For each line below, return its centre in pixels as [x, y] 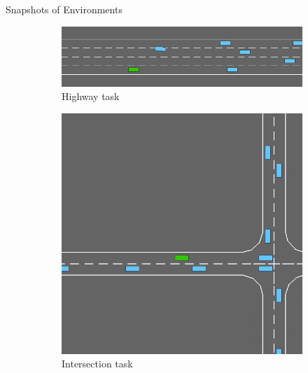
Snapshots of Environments [64, 9]
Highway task [91, 96]
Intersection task [97, 364]
